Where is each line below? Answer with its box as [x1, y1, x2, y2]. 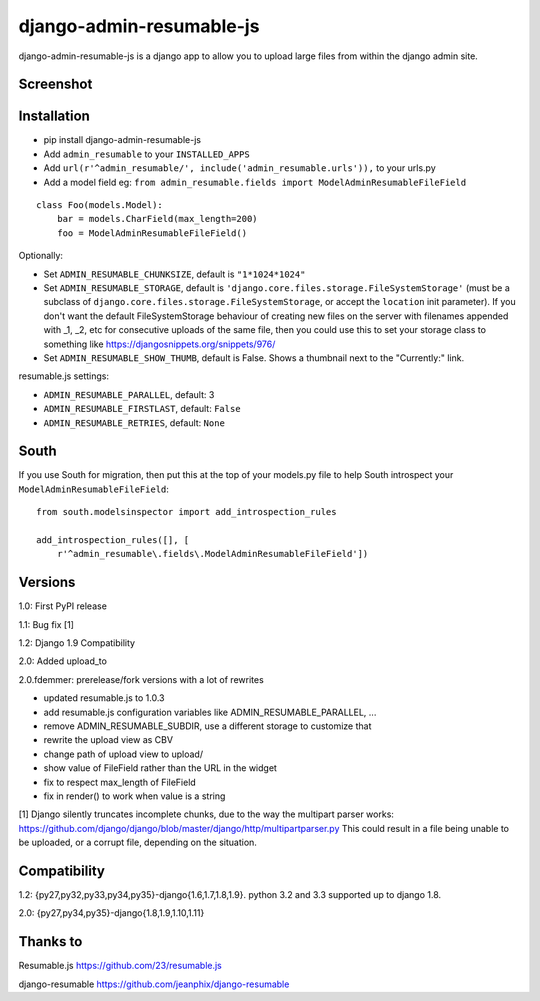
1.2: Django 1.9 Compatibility [18, 637, 135, 649]
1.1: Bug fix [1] [18, 618, 75, 630]
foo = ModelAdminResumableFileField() [56, 227, 248, 239]
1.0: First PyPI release [18, 600, 107, 612]
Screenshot [18, 76, 93, 93]
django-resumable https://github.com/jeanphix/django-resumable [18, 978, 290, 990]
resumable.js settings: [18, 370, 110, 382]
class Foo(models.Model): [36, 200, 164, 211]
